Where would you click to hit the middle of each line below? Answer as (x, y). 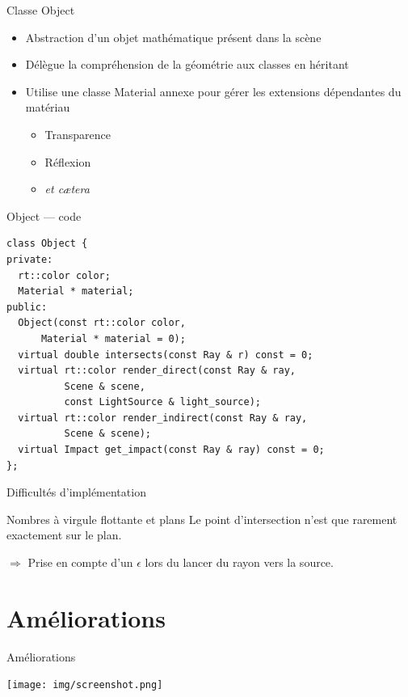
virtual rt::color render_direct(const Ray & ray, (157, 371)
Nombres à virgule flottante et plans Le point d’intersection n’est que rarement (202, 519)
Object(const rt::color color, (102, 323)
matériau (48, 107)
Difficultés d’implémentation (76, 492)
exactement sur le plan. (64, 535)
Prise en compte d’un (80, 562)
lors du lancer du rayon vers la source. (239, 562)
